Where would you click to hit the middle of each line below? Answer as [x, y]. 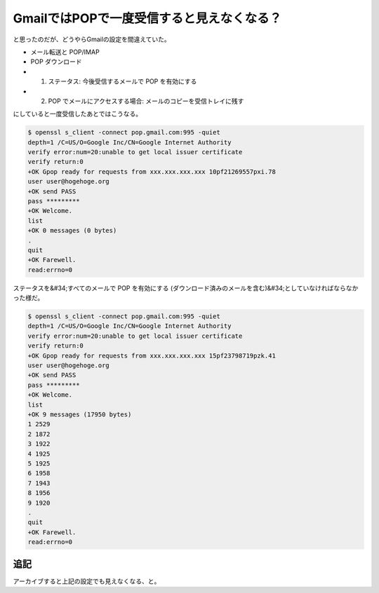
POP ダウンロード [56, 62]
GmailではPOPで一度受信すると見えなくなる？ [147, 18]
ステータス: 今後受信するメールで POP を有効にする [122, 81]
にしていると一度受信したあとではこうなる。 [78, 114]
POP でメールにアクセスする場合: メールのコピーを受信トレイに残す [146, 101]
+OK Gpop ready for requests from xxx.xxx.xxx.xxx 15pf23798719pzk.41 [152, 355]
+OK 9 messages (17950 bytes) [80, 415]
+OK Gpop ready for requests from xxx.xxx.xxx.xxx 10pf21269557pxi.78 [152, 171]
